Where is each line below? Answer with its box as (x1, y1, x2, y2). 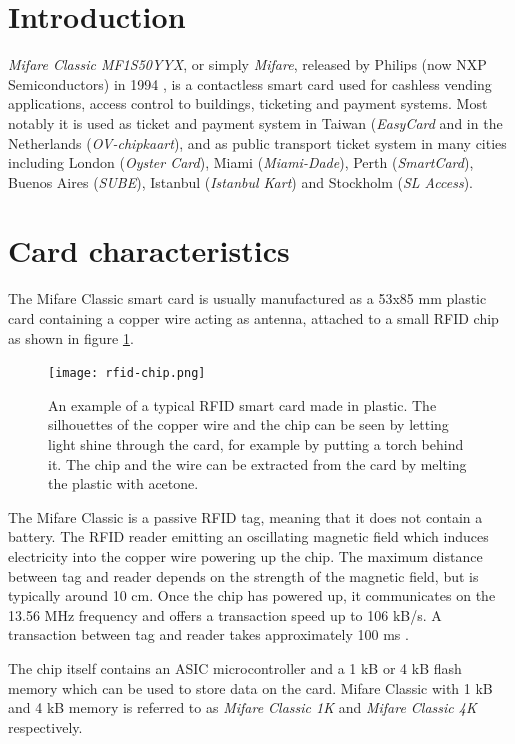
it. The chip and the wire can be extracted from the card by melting (48, 453, 467, 474)
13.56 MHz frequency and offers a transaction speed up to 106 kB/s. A (8, 604, 442, 625)
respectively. (8, 716, 83, 737)
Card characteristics (8, 230, 290, 271)
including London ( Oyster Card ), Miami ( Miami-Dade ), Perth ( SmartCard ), (8, 152, 474, 173)
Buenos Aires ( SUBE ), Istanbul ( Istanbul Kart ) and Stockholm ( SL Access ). (8, 171, 473, 192)
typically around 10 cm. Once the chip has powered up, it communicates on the (8, 585, 496, 606)
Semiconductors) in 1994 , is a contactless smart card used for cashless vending (8, 73, 492, 94)
